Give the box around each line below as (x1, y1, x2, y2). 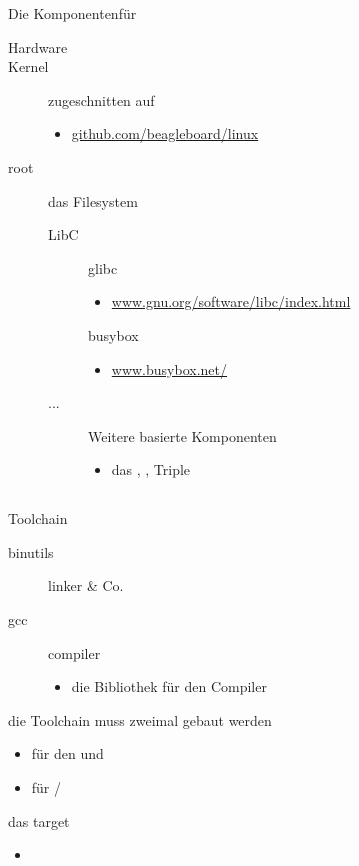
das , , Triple (111, 459, 191, 480)
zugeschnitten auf (48, 89, 155, 110)
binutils (8, 541, 54, 562)
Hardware (8, 36, 68, 57)
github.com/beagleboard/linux (71, 123, 259, 144)
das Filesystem (48, 190, 138, 211)
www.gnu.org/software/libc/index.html (111, 291, 351, 312)
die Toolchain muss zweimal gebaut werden (8, 709, 272, 730)
